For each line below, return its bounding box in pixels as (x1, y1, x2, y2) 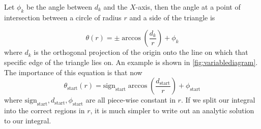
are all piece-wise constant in (85, 94, 176, 105)
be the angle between (26, 2, 93, 12)
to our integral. (4, 115, 51, 125)
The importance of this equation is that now (4, 67, 142, 77)
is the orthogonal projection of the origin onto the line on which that (34, 47, 248, 57)
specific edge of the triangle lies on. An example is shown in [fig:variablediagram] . (4, 56, 258, 67)
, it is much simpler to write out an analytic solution (90, 105, 254, 115)
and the (103, 2, 128, 12)
